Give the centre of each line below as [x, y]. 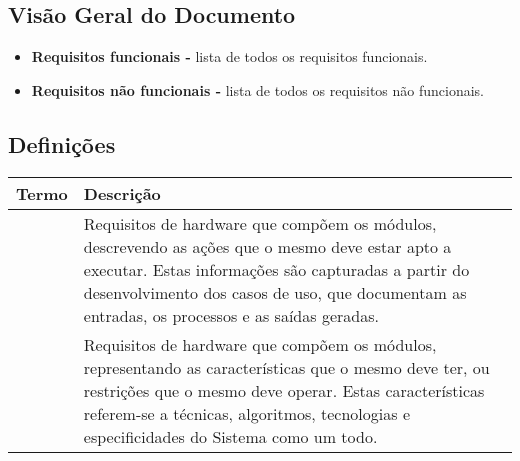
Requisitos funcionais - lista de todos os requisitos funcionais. [229, 56]
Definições [62, 143]
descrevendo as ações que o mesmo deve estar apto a [267, 246]
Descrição [122, 193]
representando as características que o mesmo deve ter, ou [286, 367]
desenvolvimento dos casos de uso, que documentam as [275, 292]
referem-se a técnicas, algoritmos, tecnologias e [247, 413]
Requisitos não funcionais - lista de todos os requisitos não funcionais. [258, 89]
